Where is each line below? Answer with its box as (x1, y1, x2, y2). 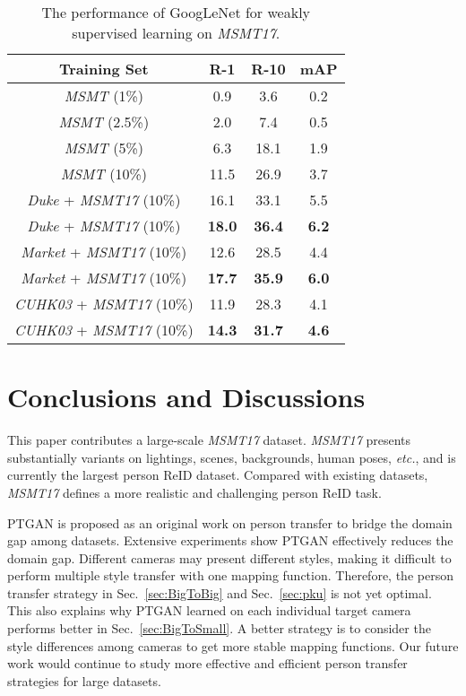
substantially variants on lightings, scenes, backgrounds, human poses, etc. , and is (7, 448, 456, 466)
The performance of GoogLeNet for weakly (41, 2, 311, 22)
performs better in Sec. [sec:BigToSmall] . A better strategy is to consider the (7, 619, 431, 638)
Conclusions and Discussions (7, 378, 366, 415)
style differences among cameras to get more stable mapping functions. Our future (7, 636, 459, 655)
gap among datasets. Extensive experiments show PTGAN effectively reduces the (7, 531, 453, 550)
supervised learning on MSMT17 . (72, 22, 280, 43)
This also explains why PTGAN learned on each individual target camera (7, 601, 411, 620)
